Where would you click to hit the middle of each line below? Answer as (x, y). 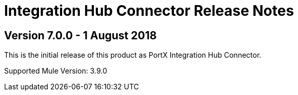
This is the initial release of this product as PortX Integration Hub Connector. (133, 55)
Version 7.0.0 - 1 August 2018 (81, 35)
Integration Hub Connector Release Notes (149, 11)
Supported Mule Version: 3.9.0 (56, 71)
